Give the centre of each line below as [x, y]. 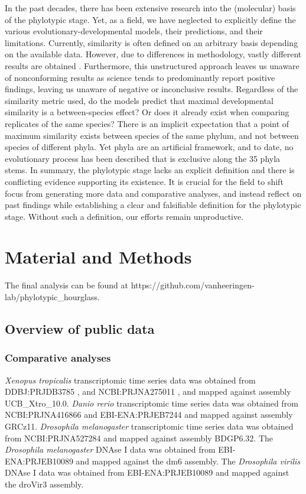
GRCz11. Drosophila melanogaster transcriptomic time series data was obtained [149, 426]
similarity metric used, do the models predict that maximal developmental [139, 100]
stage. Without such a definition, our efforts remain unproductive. [124, 216]
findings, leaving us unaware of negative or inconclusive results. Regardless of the [152, 89]
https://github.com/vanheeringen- [193, 285]
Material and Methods [98, 257]
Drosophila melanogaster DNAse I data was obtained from [110, 449]
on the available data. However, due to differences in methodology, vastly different [153, 54]
